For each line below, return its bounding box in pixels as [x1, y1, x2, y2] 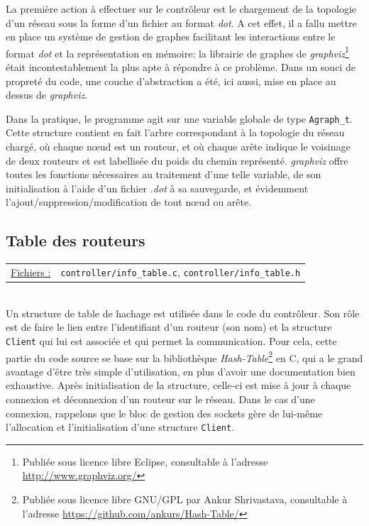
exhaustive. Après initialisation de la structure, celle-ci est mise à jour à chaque [6, 378, 351, 393]
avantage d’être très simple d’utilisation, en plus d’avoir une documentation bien [6, 363, 356, 378]
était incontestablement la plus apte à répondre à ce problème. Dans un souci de [6, 60, 356, 75]
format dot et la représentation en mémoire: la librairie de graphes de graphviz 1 [6, 43, 349, 60]
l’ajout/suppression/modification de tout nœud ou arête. [6, 194, 252, 209]
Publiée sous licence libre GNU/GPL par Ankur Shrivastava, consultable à [22, 492, 348, 507]
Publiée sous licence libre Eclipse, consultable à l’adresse [22, 454, 268, 469]
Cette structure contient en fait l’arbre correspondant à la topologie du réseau [6, 125, 345, 140]
